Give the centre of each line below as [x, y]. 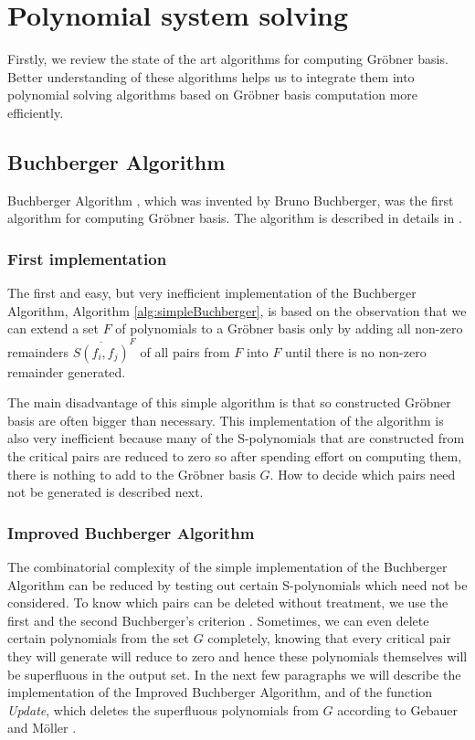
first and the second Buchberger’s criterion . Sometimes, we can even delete [218, 620]
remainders [38, 351]
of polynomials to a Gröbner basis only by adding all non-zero [289, 328]
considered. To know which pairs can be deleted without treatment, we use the [228, 603]
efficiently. [36, 112]
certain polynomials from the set [98, 638]
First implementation [87, 258]
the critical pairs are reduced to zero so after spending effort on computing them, [235, 455]
